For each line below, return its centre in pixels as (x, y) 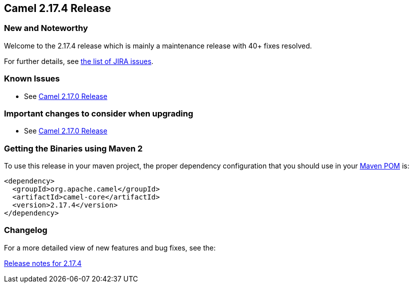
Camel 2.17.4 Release (58, 8)
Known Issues (32, 79)
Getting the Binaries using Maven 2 (73, 148)
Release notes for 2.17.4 (43, 263)
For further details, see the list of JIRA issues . (79, 61)
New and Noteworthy (46, 28)
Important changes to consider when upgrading (99, 113)
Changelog (26, 230)
